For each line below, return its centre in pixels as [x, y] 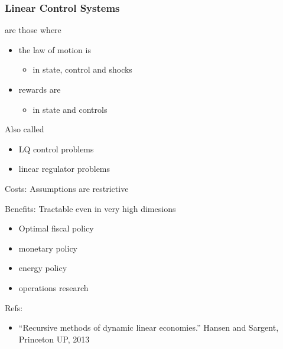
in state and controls [70, 109]
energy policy [43, 268]
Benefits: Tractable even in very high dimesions [90, 208]
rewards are [40, 89]
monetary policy [48, 248]
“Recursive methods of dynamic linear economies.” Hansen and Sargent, [149, 327]
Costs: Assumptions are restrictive [67, 188]
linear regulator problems [64, 169]
